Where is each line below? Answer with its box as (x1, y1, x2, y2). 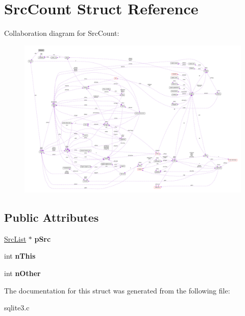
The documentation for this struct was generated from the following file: (4, 285, 230, 296)
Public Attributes (4, 209, 99, 225)
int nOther (4, 268, 41, 279)
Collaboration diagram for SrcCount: (4, 28, 119, 38)
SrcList (4, 233, 27, 244)
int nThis (4, 250, 36, 261)
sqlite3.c (4, 302, 30, 313)
